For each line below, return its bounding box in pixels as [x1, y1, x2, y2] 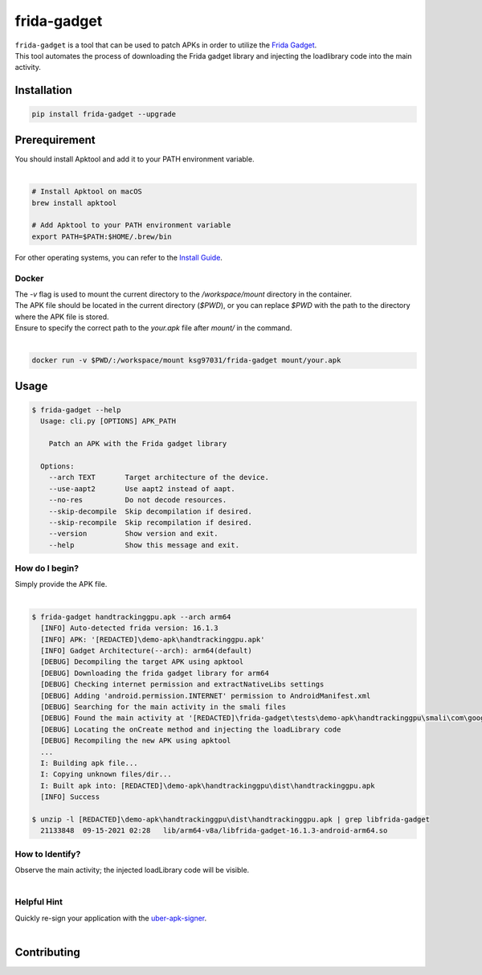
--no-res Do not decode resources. [48, 495, 227, 505]
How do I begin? [14, 563, 80, 574]
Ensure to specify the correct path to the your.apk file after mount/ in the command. [14, 323, 292, 333]
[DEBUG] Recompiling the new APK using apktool [40, 736, 231, 745]
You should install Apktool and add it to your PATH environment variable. [14, 154, 255, 164]
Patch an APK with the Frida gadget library [48, 439, 227, 449]
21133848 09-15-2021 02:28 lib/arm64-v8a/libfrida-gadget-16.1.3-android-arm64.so [40, 826, 388, 835]
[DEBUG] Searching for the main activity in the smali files [40, 702, 287, 711]
